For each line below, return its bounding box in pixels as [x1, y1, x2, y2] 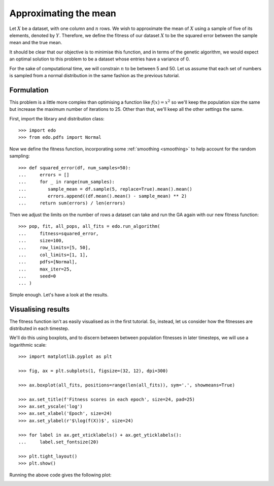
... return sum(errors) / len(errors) [18, 200, 126, 206]
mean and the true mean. [9, 40, 62, 46]
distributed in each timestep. [9, 325, 70, 331]
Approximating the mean [9, 8, 117, 19]
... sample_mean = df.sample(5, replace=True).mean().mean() [18, 186, 192, 192]
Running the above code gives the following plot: [9, 472, 112, 478]
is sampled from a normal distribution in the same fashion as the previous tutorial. [9, 72, 180, 78]
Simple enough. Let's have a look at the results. [9, 291, 109, 297]
